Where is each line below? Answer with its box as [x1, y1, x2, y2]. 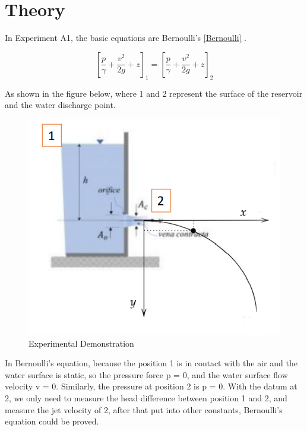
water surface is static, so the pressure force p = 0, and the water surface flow [5, 368, 288, 381]
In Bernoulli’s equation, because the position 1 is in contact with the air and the [5, 357, 297, 369]
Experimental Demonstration [29, 337, 134, 349]
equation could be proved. [5, 415, 99, 427]
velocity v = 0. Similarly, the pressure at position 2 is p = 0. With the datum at [5, 380, 297, 392]
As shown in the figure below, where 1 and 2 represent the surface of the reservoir [5, 87, 303, 99]
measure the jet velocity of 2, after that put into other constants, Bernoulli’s [5, 403, 283, 416]
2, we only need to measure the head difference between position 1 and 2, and [5, 391, 287, 404]
